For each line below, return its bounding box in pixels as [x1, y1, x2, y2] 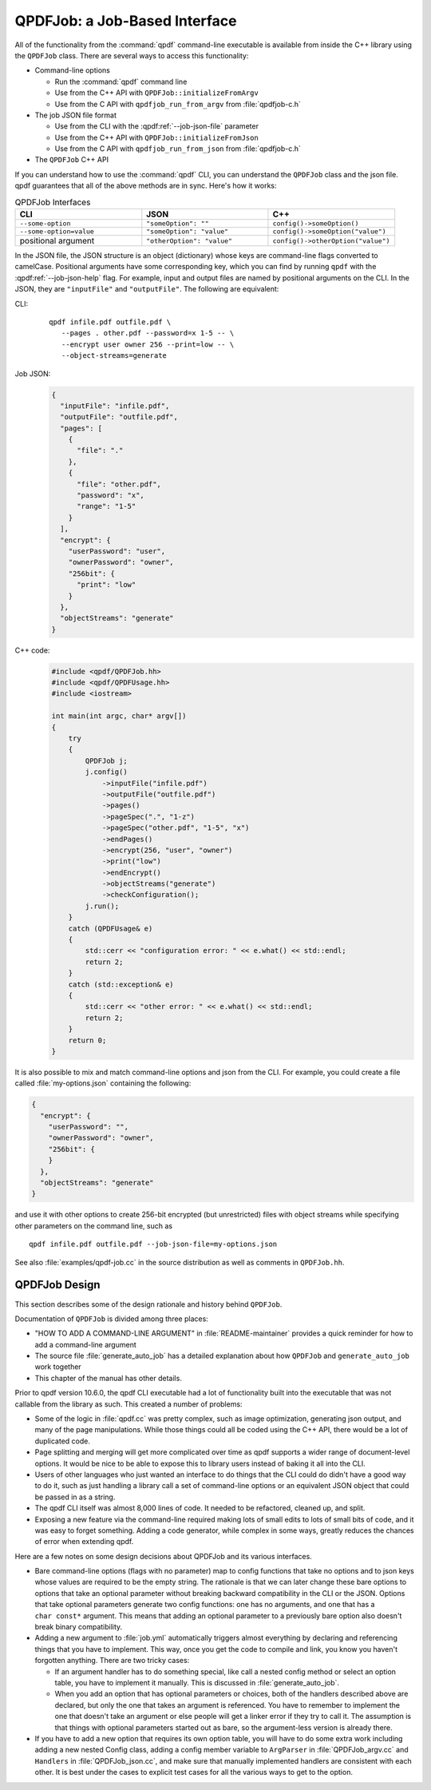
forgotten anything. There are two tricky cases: [34, 1656, 190, 1665]
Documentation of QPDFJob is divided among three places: [14, 1314, 209, 1324]
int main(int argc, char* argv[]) [51, 712, 187, 720]
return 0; [68, 1035, 107, 1045]
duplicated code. [34, 1436, 91, 1446]
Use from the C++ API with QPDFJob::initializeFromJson [54, 133, 259, 142]
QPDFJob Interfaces [14, 196, 91, 208]
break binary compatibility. [34, 1622, 123, 1632]
